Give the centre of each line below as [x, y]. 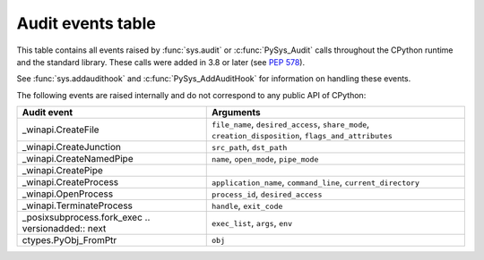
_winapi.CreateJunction [71, 147]
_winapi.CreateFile [60, 130]
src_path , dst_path [250, 147]
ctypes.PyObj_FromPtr [69, 240]
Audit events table [86, 23]
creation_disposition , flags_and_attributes [302, 136]
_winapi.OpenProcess [68, 194]
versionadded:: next [64, 229]
